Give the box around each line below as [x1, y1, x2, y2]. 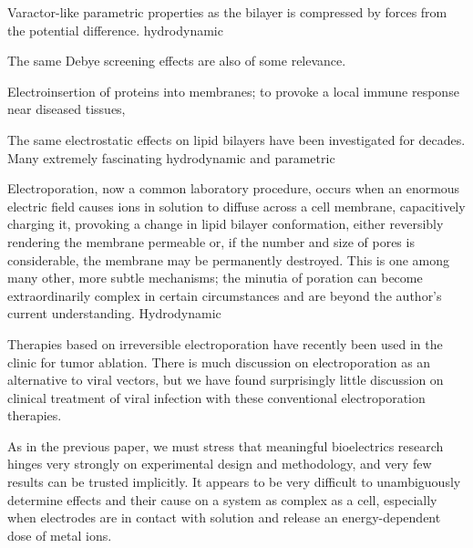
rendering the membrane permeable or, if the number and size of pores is [7, 232, 415, 251]
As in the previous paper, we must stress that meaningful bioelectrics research [7, 436, 444, 455]
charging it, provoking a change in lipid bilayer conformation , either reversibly [7, 214, 444, 233]
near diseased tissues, [7, 99, 126, 119]
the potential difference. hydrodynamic [7, 20, 223, 39]
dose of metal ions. [7, 525, 112, 544]
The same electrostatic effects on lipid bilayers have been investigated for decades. [7, 129, 466, 149]
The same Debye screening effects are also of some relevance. [7, 51, 346, 70]
